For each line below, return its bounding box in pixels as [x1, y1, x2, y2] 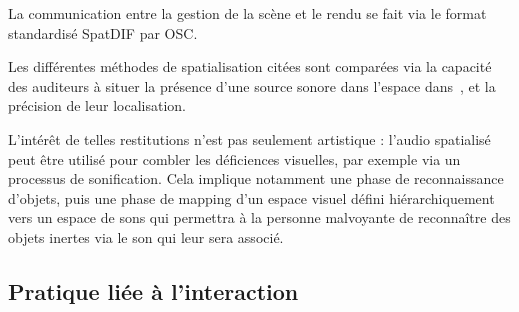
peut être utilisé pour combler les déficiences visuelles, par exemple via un [8, 148, 461, 169]
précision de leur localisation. [8, 95, 186, 116]
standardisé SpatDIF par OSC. [8, 22, 198, 43]
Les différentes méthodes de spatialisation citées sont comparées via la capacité [8, 56, 492, 77]
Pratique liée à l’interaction [8, 275, 299, 306]
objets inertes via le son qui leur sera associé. [8, 226, 284, 247]
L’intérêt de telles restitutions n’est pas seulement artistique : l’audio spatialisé [8, 128, 491, 149]
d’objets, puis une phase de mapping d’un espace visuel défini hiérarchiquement [8, 187, 495, 208]
